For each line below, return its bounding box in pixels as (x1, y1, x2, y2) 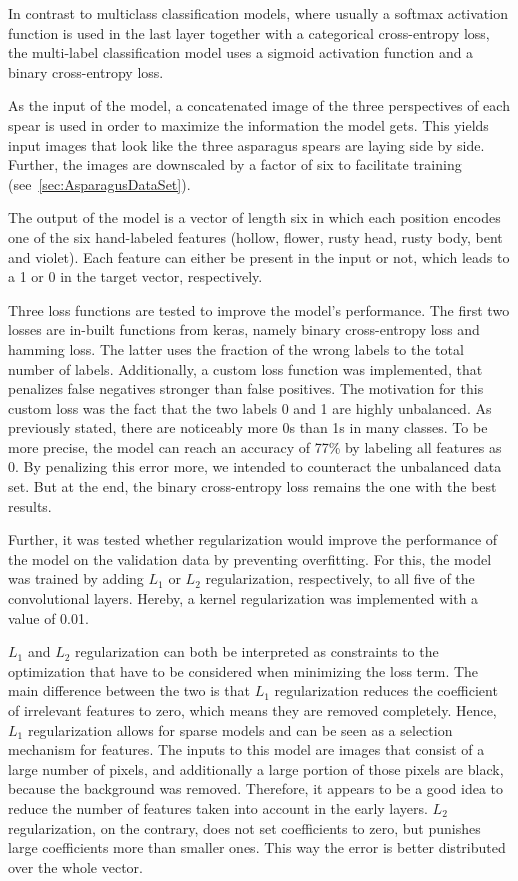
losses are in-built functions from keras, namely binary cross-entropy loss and (8, 319, 480, 340)
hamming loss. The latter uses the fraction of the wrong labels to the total (8, 338, 464, 359)
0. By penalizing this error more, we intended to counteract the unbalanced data (8, 456, 502, 477)
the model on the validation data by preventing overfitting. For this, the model (8, 548, 492, 569)
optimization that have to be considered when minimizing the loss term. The (8, 660, 479, 681)
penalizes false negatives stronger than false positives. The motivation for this (8, 378, 484, 399)
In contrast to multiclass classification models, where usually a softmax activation (8, 3, 508, 23)
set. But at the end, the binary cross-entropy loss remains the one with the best (8, 476, 497, 497)
